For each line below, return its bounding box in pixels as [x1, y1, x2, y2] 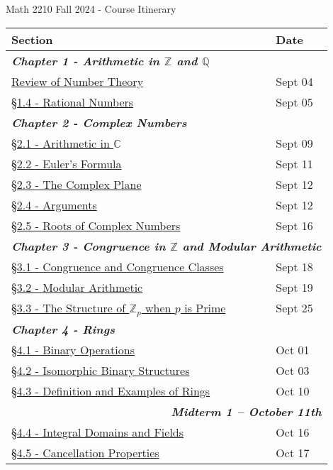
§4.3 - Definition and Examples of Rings [11, 382, 210, 399]
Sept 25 [276, 300, 313, 317]
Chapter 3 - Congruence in [11, 237, 166, 254]
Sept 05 [276, 93, 313, 110]
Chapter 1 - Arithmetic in [11, 52, 160, 69]
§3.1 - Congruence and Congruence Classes [11, 258, 224, 275]
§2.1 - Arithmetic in [11, 134, 110, 151]
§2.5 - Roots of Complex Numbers [11, 217, 181, 234]
